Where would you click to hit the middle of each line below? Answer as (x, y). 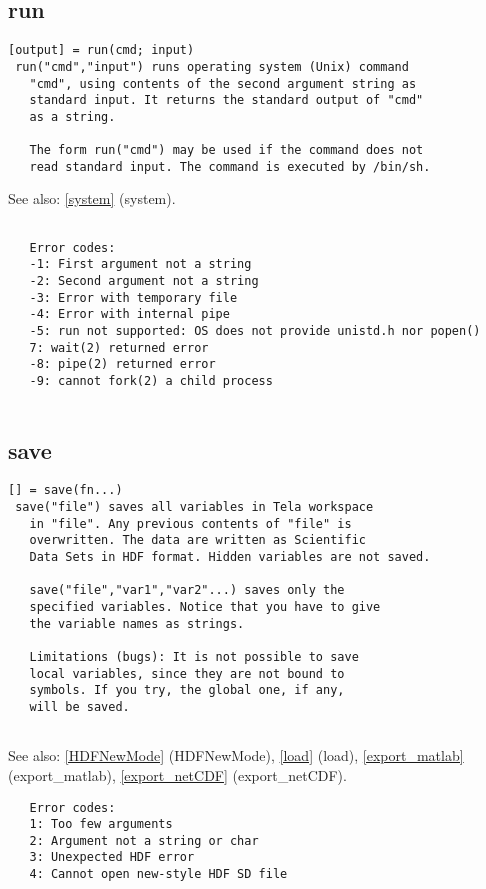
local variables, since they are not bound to (187, 673)
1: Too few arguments (101, 824)
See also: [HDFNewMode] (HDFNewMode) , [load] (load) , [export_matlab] (236, 755)
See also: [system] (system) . (92, 198)
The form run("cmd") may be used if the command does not (226, 150)
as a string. (72, 116)
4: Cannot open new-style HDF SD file (158, 874)
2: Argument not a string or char (144, 840)
